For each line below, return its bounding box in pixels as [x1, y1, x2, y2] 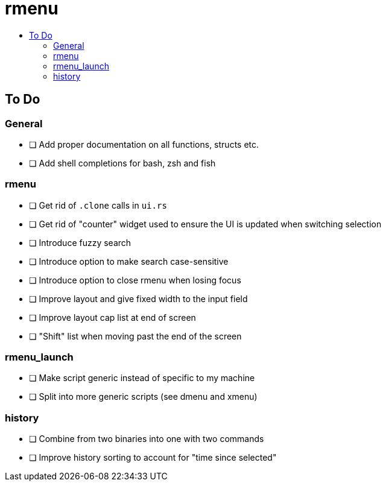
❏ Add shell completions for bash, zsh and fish [29, 157, 216, 168]
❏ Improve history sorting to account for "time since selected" [29, 452, 277, 463]
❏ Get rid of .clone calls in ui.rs [29, 200, 167, 210]
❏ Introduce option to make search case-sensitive [29, 256, 229, 267]
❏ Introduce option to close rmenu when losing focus [29, 274, 241, 285]
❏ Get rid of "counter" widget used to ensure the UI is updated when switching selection [29, 218, 382, 229]
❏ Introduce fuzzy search [29, 237, 131, 248]
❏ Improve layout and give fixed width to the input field [29, 293, 248, 304]
